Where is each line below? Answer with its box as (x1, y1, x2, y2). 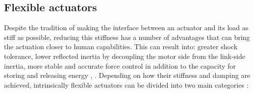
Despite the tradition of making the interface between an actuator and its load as (4, 22, 249, 33)
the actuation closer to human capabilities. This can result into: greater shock (4, 41, 238, 52)
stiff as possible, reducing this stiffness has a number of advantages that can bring (4, 32, 250, 42)
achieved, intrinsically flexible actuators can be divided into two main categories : (4, 79, 249, 90)
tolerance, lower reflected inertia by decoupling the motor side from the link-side (4, 51, 245, 61)
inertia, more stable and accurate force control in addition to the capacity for (4, 60, 236, 71)
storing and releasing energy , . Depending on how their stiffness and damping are (4, 70, 251, 80)
